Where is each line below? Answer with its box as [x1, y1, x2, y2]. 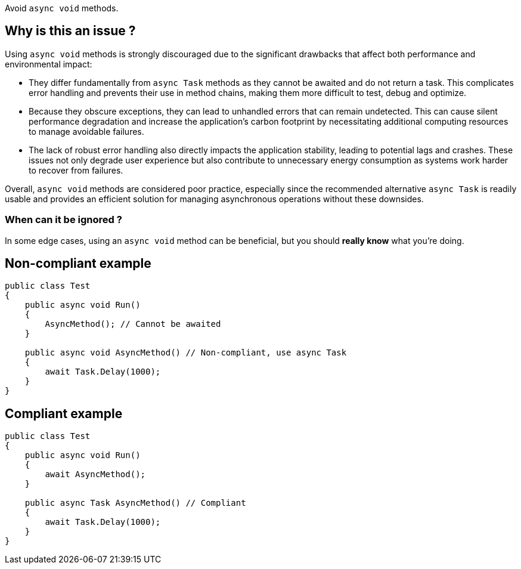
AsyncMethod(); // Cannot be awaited [45, 319, 221, 329]
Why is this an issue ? [5, 23, 136, 39]
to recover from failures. [29, 165, 123, 175]
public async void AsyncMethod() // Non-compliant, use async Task [24, 348, 347, 358]
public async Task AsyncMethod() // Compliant [24, 498, 246, 508]
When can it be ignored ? [5, 214, 122, 226]
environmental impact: [5, 58, 92, 69]
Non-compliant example [5, 256, 151, 271]
